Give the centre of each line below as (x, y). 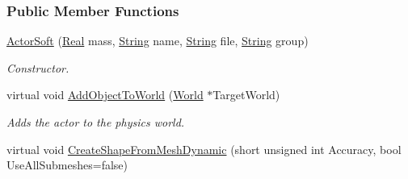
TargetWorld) (246, 95)
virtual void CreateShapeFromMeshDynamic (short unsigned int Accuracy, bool (204, 149)
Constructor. (38, 67)
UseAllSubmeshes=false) (67, 165)
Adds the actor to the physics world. (96, 122)
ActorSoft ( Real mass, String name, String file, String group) (158, 41)
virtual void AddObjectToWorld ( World (105, 95)
